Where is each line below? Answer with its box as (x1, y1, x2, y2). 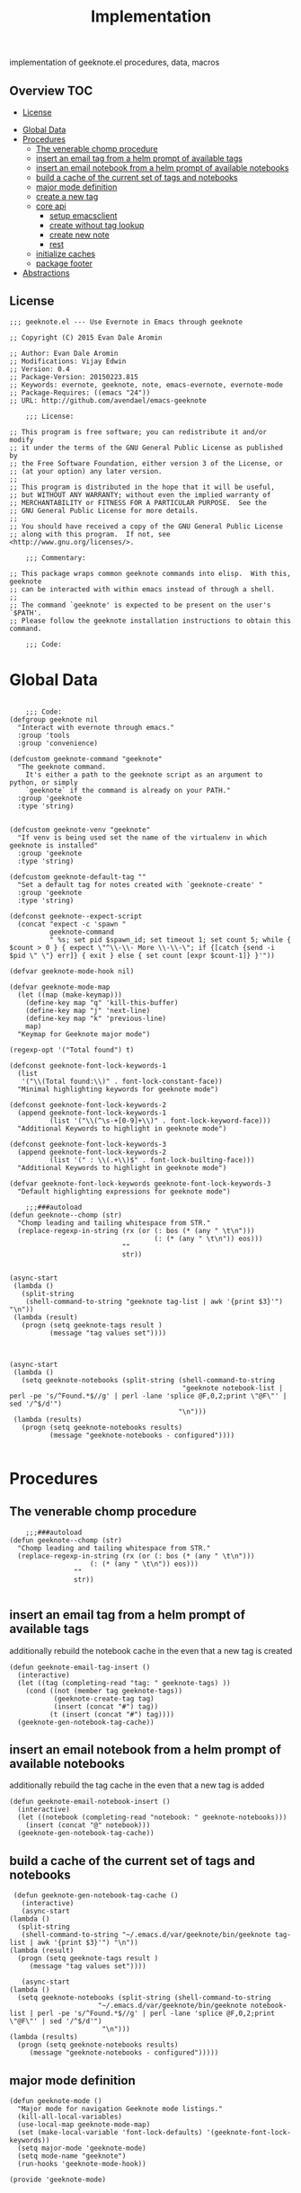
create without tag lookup (49, 220, 145, 230)
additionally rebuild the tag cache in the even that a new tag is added (9, 1780, 265, 1790)
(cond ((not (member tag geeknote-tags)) (25, 1686, 182, 1695)
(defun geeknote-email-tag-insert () (9, 1663, 151, 1672)
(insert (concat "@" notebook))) (25, 1821, 151, 1830)
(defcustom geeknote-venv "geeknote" (9, 825, 151, 834)
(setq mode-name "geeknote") (17, 2152, 127, 2161)
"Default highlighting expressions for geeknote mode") (17, 1186, 231, 1196)
